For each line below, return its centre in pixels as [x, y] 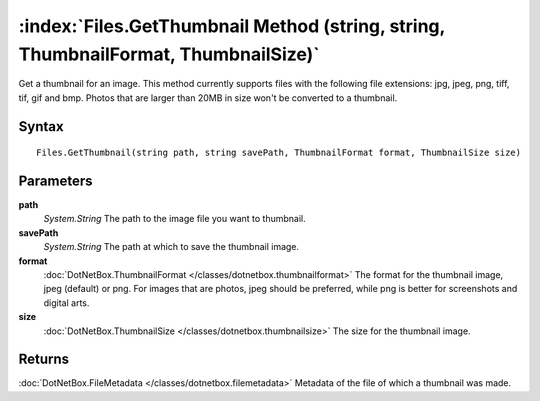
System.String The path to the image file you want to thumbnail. [174, 219]
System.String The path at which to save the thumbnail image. [171, 247]
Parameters [55, 180]
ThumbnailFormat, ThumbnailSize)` [169, 54]
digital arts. [66, 302]
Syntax [41, 126]
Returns [44, 359]
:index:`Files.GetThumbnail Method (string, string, [231, 26]
